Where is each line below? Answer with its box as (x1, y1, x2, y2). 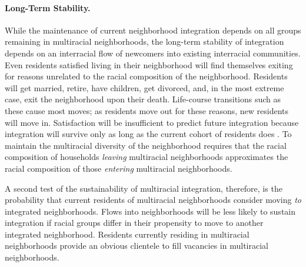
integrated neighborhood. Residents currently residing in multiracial (5, 228, 250, 240)
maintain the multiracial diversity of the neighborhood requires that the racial (5, 139, 287, 151)
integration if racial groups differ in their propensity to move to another (5, 216, 264, 229)
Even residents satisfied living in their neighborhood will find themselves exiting (5, 58, 293, 71)
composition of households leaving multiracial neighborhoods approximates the (5, 151, 288, 163)
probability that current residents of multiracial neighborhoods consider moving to (5, 193, 302, 206)
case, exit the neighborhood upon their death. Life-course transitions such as (5, 93, 281, 105)
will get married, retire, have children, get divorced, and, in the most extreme (5, 81, 284, 94)
